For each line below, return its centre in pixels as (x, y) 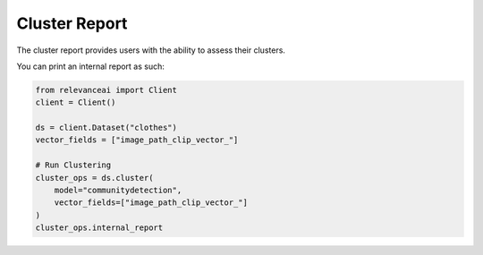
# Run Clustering (73, 165)
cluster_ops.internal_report (99, 228)
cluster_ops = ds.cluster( (94, 178)
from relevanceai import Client (106, 90)
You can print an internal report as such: (91, 66)
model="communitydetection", (118, 191)
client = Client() (76, 102)
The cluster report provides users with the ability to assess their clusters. (151, 50)
